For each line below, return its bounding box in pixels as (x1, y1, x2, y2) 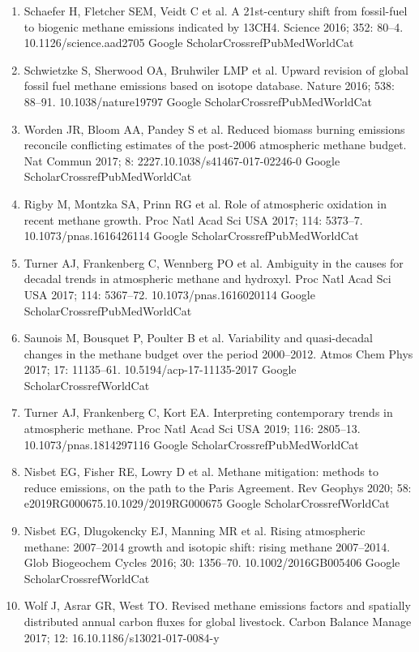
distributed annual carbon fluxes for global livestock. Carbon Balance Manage (24, 613, 412, 629)
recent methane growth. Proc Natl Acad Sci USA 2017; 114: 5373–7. (24, 211, 363, 228)
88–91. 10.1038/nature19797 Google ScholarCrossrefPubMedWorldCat (24, 92, 373, 109)
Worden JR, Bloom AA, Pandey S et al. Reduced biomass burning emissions (24, 120, 405, 137)
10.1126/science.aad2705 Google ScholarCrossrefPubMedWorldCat (24, 34, 354, 51)
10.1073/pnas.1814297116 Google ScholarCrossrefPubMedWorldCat (24, 435, 359, 453)
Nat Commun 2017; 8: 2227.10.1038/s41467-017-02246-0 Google (24, 152, 340, 169)
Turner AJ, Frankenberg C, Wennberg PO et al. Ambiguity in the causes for (24, 254, 404, 271)
